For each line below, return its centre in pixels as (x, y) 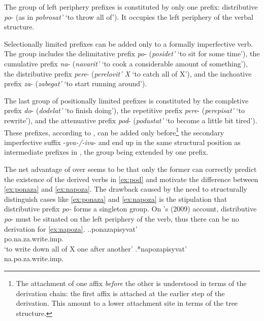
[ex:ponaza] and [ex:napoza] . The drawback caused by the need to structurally (126, 189)
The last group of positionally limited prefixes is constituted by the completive (126, 100)
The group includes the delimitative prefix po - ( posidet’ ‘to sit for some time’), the (132, 53)
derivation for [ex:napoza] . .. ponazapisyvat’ (71, 228)
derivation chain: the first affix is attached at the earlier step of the (120, 293)
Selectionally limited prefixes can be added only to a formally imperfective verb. (129, 43)
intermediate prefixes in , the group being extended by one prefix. (106, 152)
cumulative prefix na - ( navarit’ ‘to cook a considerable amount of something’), (126, 63)
